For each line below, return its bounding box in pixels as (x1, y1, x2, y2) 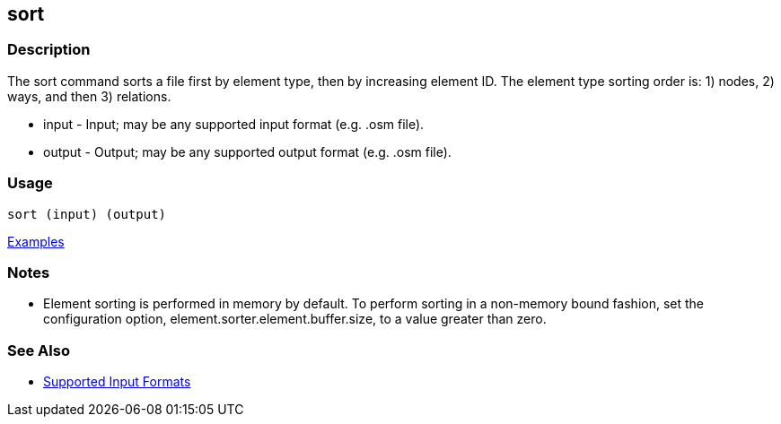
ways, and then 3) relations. (7, 88, 171, 104)
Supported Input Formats (43, 374, 191, 390)
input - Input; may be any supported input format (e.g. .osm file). (43, 116, 425, 132)
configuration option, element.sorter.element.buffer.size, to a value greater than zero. (43, 311, 547, 327)
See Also (7, 341, 70, 359)
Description (7, 40, 91, 59)
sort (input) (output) (7, 206, 167, 221)
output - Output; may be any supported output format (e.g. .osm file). (43, 143, 452, 160)
